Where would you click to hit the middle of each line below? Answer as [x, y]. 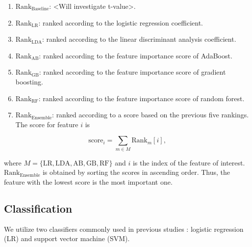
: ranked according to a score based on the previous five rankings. [151, 115]
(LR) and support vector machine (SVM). [67, 238]
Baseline [40, 9]
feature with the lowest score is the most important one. [88, 181]
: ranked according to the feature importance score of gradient [132, 72]
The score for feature [47, 124]
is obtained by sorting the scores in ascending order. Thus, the [136, 172]
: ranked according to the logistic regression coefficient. [121, 22]
